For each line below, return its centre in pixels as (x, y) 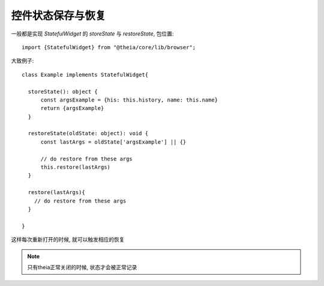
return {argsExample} (72, 108)
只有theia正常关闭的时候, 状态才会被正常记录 (82, 267)
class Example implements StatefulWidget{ (85, 75)
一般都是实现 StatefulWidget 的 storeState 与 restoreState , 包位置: (92, 34)
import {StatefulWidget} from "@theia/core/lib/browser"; (109, 47)
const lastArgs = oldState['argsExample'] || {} (113, 142)
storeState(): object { (63, 91)
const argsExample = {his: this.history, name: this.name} (129, 100)
